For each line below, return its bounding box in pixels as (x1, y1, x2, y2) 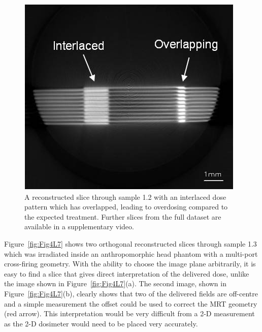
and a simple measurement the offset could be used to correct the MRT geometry (4, 298, 257, 309)
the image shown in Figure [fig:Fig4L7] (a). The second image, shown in (4, 278, 226, 289)
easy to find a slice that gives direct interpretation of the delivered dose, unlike (4, 268, 249, 279)
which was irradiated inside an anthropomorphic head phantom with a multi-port (4, 248, 258, 259)
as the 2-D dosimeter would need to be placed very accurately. (4, 318, 198, 328)
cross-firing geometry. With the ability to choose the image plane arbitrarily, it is (4, 258, 256, 269)
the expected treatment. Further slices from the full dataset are (24, 211, 221, 222)
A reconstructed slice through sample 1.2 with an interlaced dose (24, 191, 226, 202)
